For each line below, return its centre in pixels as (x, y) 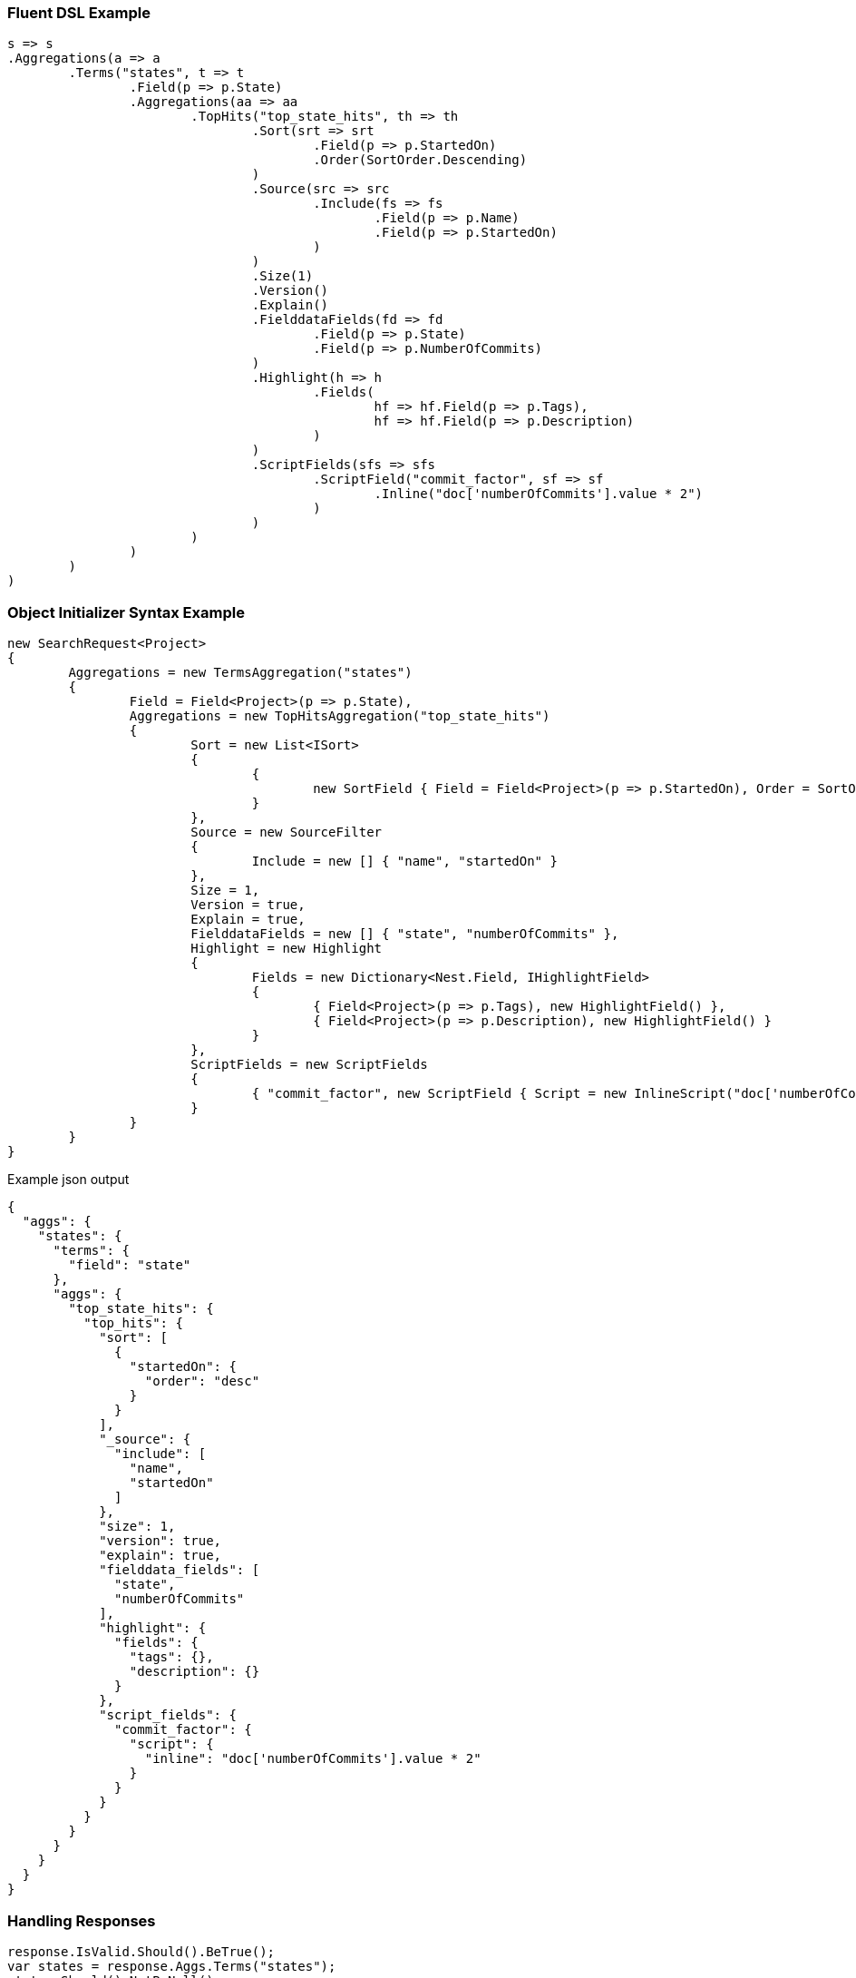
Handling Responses (82, 1920)
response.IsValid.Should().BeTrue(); (141, 1951)
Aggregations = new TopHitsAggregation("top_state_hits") (340, 716)
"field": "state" (130, 1265)
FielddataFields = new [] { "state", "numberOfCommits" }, (405, 934)
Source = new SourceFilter (287, 832)
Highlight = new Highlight (287, 949)
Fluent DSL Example (79, 13)
